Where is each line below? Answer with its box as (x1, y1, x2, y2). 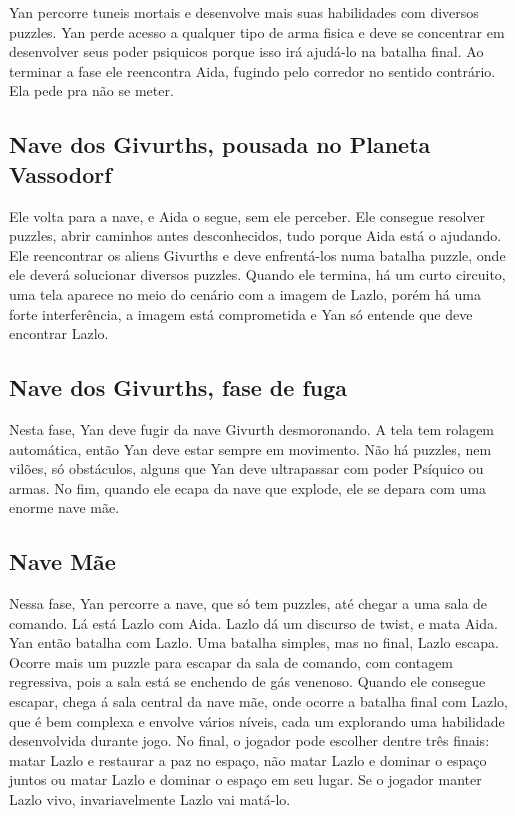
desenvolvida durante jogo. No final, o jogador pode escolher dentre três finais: (9, 730, 490, 751)
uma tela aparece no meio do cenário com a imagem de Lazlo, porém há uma (9, 283, 481, 304)
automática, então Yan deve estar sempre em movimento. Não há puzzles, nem (9, 438, 492, 459)
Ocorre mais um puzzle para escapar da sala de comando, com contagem (9, 651, 454, 672)
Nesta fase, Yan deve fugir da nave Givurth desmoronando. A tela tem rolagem (9, 418, 495, 439)
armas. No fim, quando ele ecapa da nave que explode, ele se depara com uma (9, 477, 486, 498)
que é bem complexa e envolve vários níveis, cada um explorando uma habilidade (9, 710, 505, 731)
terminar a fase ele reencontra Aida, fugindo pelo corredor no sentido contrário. (9, 60, 496, 81)
